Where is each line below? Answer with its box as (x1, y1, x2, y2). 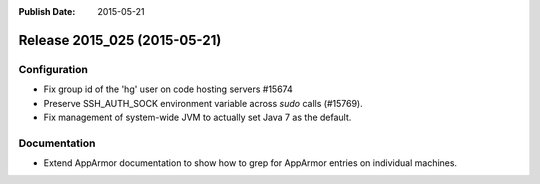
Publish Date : (18, 6, 76, 17)
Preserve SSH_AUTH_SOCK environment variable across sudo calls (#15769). (43, 97, 364, 109)
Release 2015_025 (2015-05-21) (18, 31, 222, 49)
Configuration (18, 62, 89, 76)
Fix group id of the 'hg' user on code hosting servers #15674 (43, 83, 294, 95)
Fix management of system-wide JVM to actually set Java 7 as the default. (43, 111, 352, 123)
